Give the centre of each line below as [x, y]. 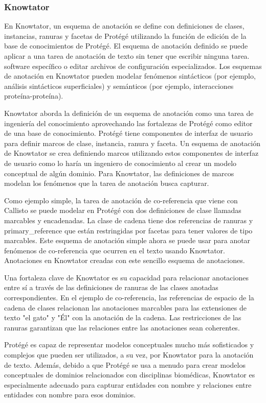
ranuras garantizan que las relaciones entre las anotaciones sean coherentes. [122, 327]
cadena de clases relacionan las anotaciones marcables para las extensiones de [125, 307]
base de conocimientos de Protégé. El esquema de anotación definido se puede [126, 46]
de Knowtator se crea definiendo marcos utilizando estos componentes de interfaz [131, 153]
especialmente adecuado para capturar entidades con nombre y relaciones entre [128, 384]
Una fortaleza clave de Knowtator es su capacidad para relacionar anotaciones [126, 277]
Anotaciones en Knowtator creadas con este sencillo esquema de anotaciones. [125, 260]
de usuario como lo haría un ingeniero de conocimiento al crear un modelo [120, 163]
